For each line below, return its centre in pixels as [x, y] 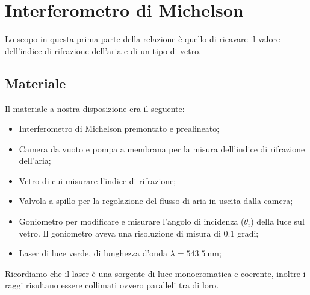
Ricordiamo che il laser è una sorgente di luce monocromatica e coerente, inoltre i [155, 273]
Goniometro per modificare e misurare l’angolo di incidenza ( [132, 221]
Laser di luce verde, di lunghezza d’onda [93, 253]
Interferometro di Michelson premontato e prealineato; [119, 129]
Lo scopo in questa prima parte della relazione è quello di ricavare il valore [143, 39]
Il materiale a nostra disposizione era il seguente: [95, 108]
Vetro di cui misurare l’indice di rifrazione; [98, 180]
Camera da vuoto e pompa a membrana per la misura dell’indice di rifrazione [162, 148]
